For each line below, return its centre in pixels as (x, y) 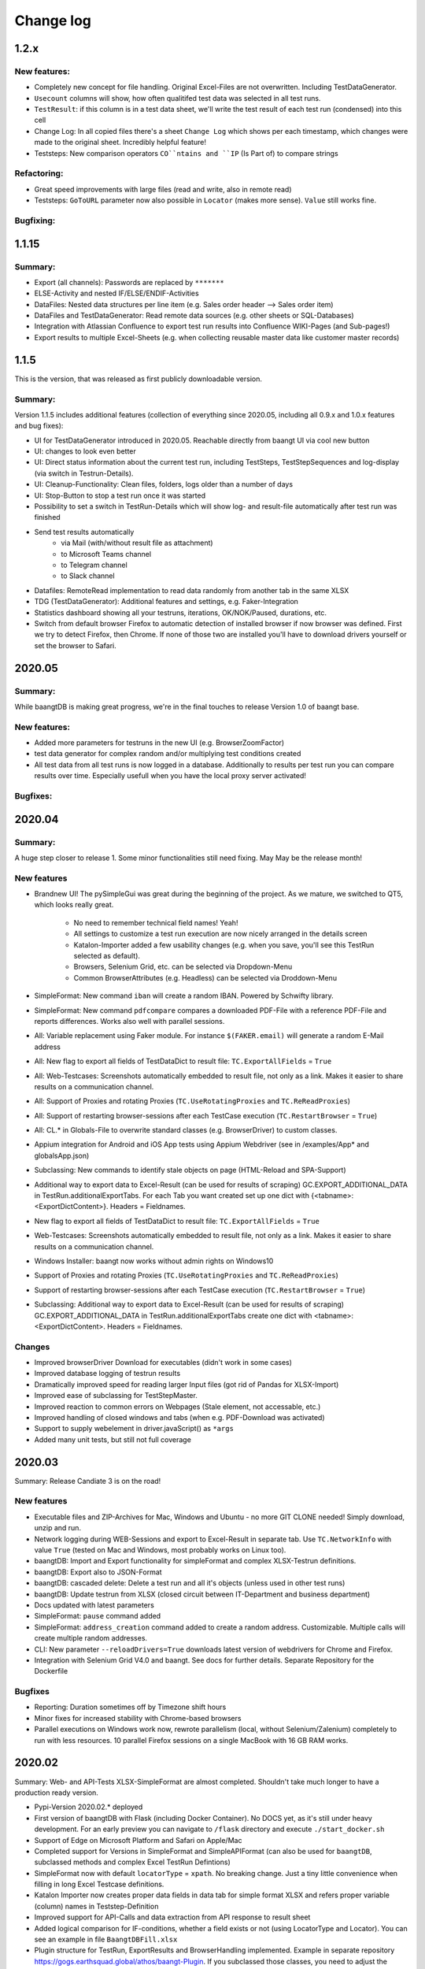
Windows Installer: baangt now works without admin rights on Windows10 (154, 1261)
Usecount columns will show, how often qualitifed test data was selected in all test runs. (177, 98)
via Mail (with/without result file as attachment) (137, 543)
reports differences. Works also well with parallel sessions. (129, 1021)
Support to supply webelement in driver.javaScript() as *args (134, 1429)
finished (47, 517)
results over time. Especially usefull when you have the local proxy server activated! (170, 776)
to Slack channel (88, 576)
